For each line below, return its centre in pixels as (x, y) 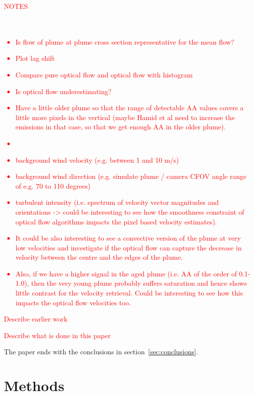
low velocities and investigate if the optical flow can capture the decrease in (128, 247)
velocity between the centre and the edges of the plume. (99, 257)
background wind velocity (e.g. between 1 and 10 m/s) (97, 160)
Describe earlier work (36, 319)
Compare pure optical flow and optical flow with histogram (104, 74)
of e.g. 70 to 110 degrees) (53, 185)
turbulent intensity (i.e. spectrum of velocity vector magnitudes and (117, 202)
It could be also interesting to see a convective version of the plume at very (128, 238)
